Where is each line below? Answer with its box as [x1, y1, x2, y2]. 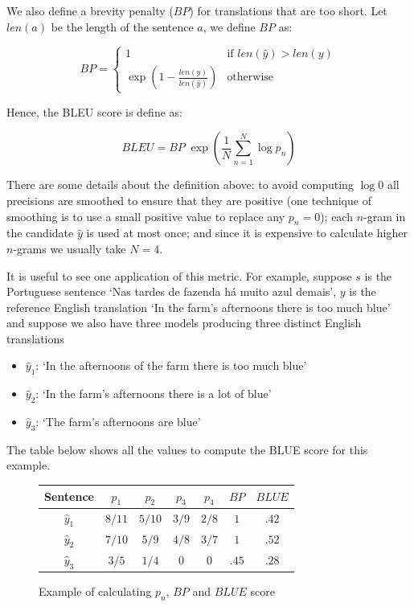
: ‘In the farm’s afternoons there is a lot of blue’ [35, 385, 272, 402]
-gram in [363, 207, 406, 224]
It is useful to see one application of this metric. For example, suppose [6, 267, 352, 284]
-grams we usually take [13, 240, 126, 256]
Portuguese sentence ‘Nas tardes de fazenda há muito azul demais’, [6, 283, 337, 300]
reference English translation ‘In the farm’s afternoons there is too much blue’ [6, 298, 391, 315]
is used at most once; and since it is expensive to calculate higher [86, 224, 408, 241]
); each [320, 207, 353, 224]
